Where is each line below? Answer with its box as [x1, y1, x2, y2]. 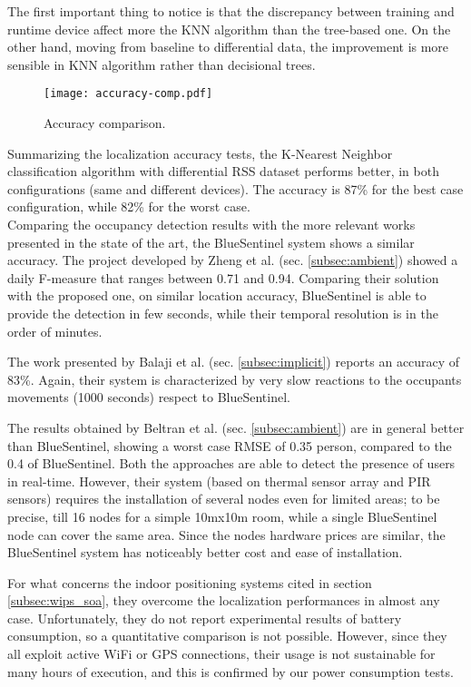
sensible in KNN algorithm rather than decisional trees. [7, 54, 316, 74]
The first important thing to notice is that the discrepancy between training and [7, 2, 455, 20]
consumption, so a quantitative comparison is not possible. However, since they [7, 626, 447, 645]
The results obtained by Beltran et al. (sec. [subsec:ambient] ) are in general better [7, 417, 465, 437]
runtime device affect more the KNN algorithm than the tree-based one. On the [7, 19, 451, 38]
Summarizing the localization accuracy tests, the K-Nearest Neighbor [7, 143, 393, 162]
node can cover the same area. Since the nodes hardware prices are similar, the [7, 525, 446, 544]
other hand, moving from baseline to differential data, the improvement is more [7, 37, 449, 56]
